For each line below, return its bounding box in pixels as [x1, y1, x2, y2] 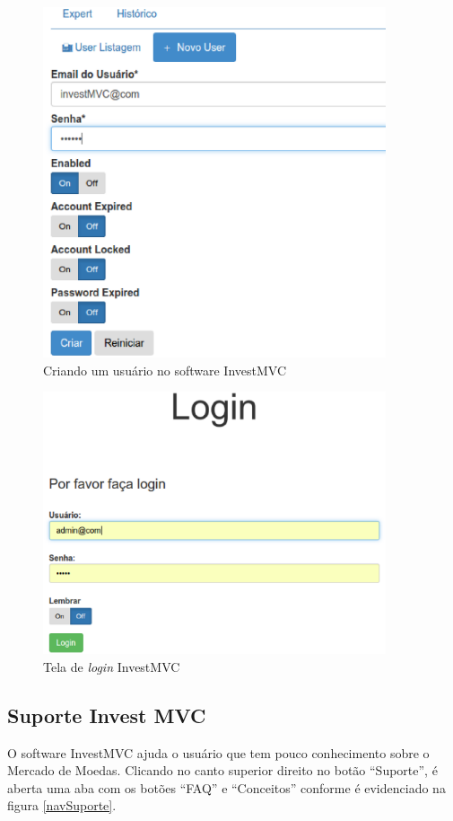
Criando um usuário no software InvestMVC [43, 360, 287, 379]
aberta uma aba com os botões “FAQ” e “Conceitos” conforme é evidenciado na [7, 778, 446, 797]
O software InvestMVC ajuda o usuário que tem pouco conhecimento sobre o [7, 743, 430, 762]
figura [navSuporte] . [7, 796, 117, 815]
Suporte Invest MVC [7, 701, 206, 728]
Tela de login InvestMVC [43, 657, 180, 675]
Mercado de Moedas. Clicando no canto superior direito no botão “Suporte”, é [7, 761, 438, 780]
